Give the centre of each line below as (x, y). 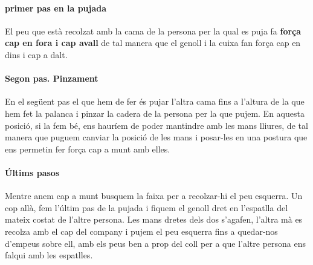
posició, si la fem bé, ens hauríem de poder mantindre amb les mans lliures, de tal (156, 125)
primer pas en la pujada (56, 8)
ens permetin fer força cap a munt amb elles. (88, 149)
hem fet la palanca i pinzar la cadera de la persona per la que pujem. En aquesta (155, 113)
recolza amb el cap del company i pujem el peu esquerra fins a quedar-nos (141, 231)
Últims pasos (32, 172)
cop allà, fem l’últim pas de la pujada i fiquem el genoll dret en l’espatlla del (147, 207)
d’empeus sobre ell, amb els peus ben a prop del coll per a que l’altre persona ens (156, 243)
